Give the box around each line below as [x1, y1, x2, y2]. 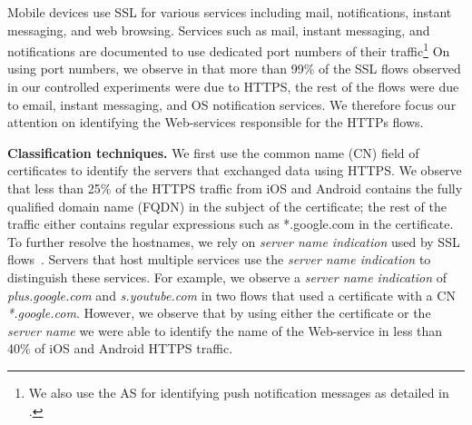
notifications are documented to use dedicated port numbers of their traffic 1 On [7, 39, 450, 60]
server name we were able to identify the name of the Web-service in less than [7, 321, 443, 340]
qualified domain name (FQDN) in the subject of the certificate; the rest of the [7, 196, 447, 215]
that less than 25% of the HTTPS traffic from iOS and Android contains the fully [7, 179, 463, 197]
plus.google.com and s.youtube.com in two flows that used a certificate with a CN [7, 285, 456, 304]
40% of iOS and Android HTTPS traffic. [7, 339, 233, 358]
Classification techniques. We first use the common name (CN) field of [7, 143, 419, 162]
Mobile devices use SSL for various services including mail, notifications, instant [7, 3, 452, 21]
